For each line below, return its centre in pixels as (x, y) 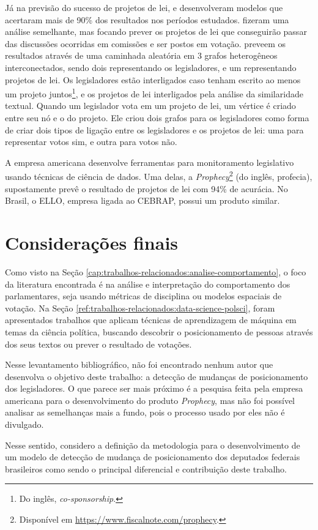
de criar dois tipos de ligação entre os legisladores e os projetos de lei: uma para (154, 129)
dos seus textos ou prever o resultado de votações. (98, 344)
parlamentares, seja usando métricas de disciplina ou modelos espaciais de (143, 296)
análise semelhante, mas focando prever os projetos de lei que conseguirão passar (156, 32)
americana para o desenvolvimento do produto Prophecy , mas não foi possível (150, 400)
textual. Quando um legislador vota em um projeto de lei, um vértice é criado (150, 106)
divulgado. (24, 424)
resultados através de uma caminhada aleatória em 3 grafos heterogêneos (141, 55)
